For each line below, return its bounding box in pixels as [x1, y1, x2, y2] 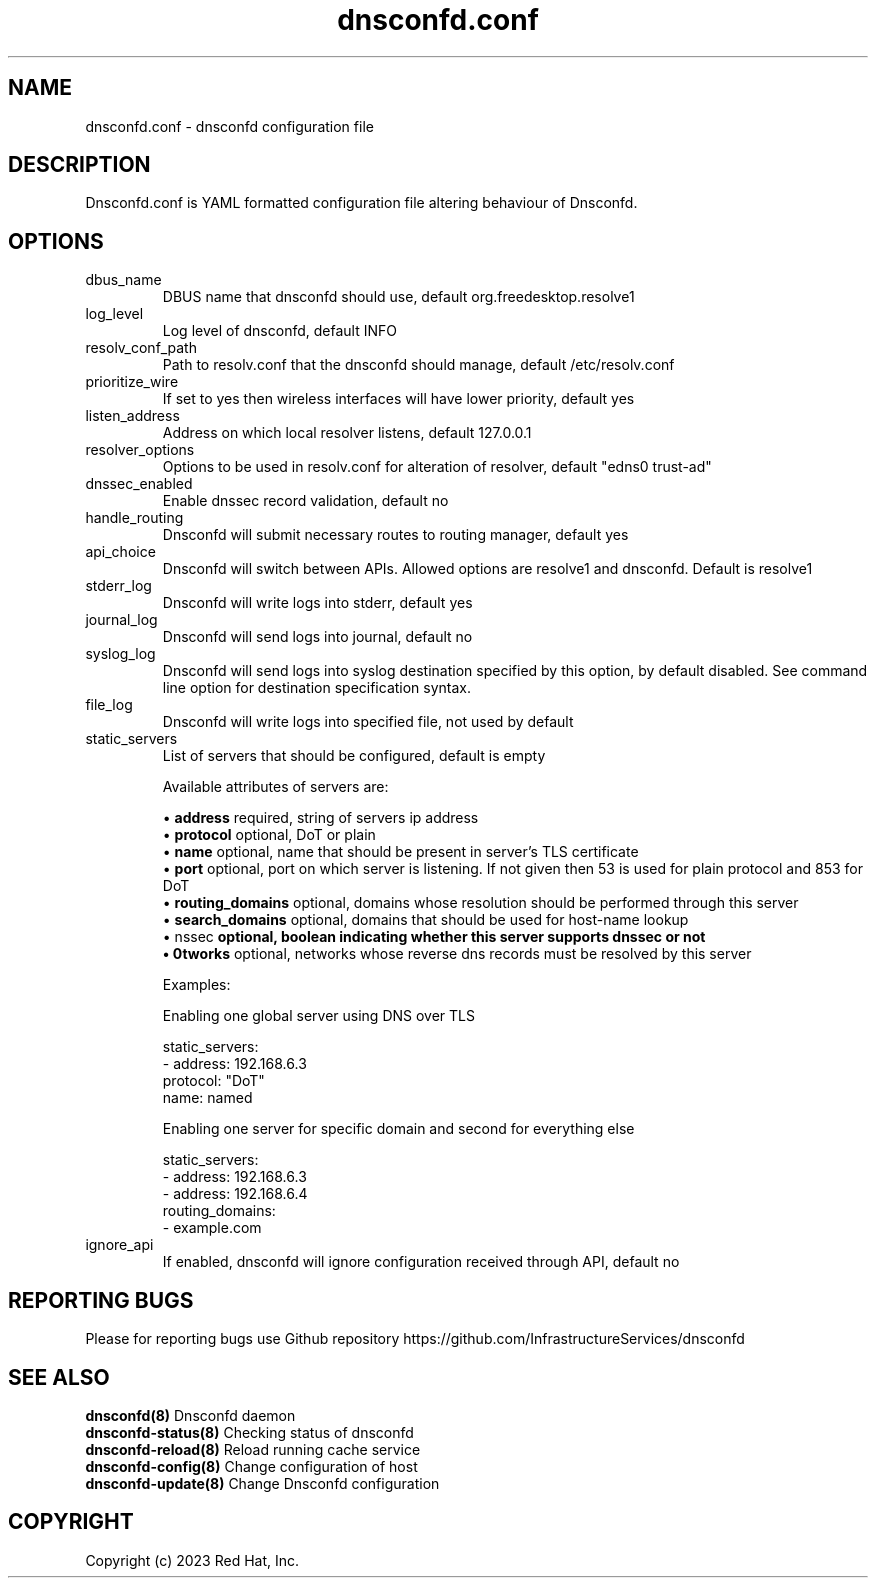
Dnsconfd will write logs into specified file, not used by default [162, 713, 574, 731]
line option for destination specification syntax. [162, 679, 472, 697]
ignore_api [85, 1236, 154, 1254]
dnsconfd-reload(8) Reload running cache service [85, 1440, 421, 1458]
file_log [85, 696, 133, 714]
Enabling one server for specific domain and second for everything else [162, 1120, 635, 1138]
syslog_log [85, 645, 156, 663]
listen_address [85, 407, 180, 425]
